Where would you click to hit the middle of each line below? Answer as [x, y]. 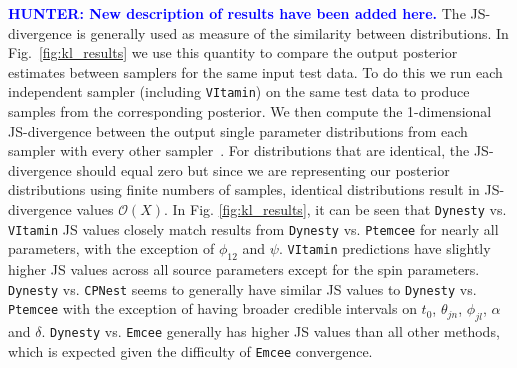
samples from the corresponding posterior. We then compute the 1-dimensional [250, 111]
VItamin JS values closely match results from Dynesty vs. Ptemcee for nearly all [253, 228]
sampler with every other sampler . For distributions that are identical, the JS [248, 150]
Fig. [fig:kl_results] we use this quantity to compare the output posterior [233, 52]
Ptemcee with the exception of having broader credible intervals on [212, 308]
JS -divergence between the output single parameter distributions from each [238, 130]
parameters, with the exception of [111, 248]
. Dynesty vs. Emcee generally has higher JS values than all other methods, [270, 331]
